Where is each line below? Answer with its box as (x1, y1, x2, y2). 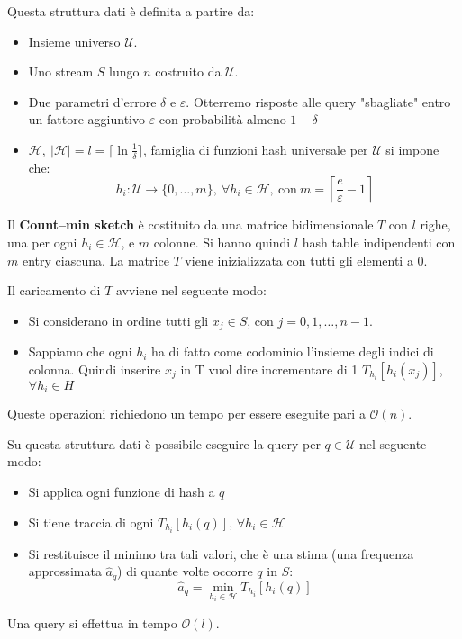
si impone (385, 139, 439, 158)
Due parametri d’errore (28, 92, 157, 111)
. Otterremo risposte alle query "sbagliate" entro (186, 92, 451, 111)
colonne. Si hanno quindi (153, 232, 291, 251)
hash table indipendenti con (302, 232, 456, 251)
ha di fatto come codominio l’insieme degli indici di (151, 342, 434, 361)
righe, (420, 215, 451, 234)
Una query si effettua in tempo (7, 613, 177, 632)
